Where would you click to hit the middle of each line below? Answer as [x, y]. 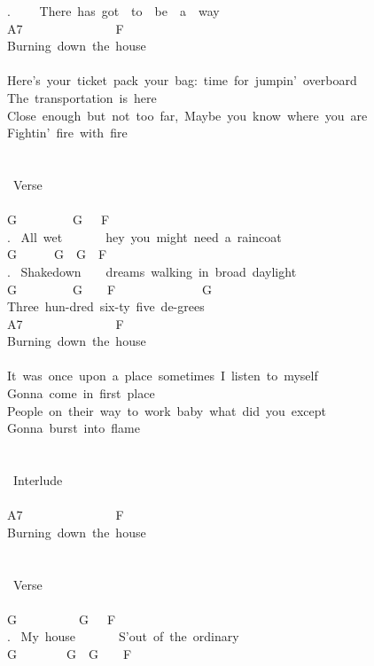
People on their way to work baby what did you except [167, 410]
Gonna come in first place [81, 393]
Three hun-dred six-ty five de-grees [106, 306]
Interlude [38, 480]
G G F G [110, 289]
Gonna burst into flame [74, 428]
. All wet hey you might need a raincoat [144, 236]
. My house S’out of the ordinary [123, 636]
